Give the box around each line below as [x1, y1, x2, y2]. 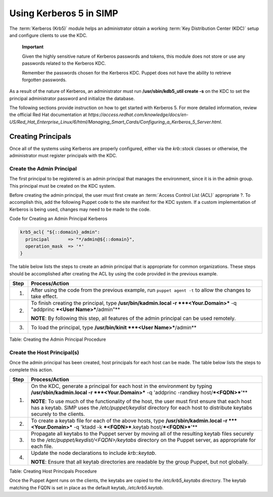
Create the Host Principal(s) [9, 349, 79, 356]
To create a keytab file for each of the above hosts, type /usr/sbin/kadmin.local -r [31, 417, 227, 424]
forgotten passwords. [22, 77, 67, 83]
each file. [31, 443, 53, 450]
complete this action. [9, 367, 53, 373]
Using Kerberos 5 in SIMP [9, 8, 118, 19]
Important [22, 44, 44, 50]
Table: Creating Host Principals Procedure [9, 468, 97, 474]
